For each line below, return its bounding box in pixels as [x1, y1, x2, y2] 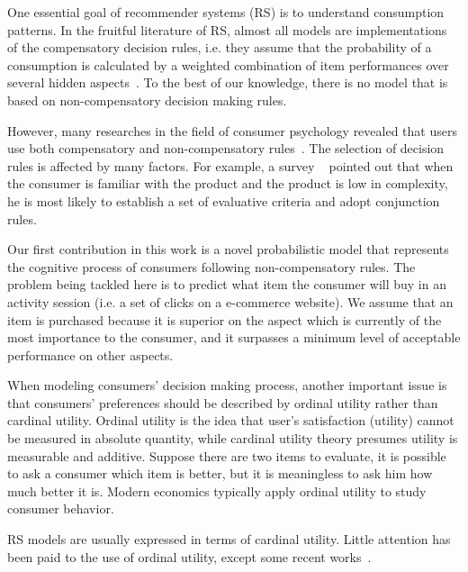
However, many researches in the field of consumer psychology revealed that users [7, 121, 457, 140]
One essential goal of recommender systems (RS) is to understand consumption [7, 3, 445, 21]
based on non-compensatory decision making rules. [7, 90, 287, 109]
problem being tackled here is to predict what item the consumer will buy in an [7, 275, 446, 294]
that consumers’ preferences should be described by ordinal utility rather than [7, 393, 438, 412]
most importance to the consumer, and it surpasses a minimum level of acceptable [7, 328, 461, 347]
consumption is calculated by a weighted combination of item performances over [7, 55, 449, 74]
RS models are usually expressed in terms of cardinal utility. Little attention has [7, 530, 451, 549]
